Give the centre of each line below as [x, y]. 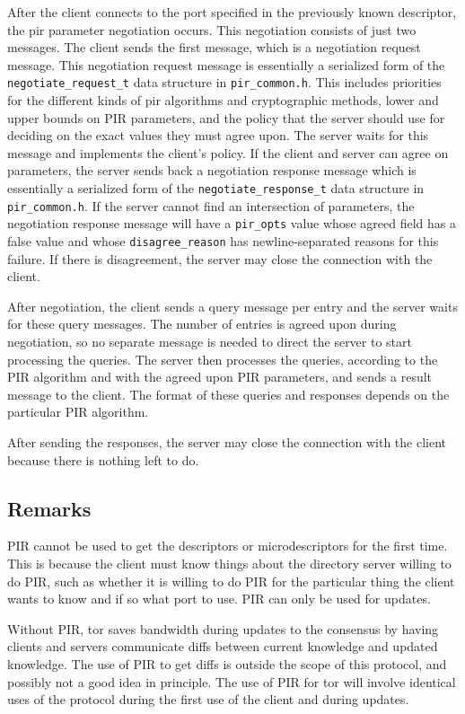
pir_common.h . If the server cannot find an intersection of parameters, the [211, 205]
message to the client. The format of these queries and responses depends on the [228, 394]
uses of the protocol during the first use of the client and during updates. [208, 699]
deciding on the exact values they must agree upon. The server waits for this [218, 135]
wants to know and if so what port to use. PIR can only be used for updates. [219, 599]
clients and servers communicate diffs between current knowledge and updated [223, 646]
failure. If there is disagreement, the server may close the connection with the [220, 258]
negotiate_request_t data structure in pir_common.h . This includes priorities [224, 82]
